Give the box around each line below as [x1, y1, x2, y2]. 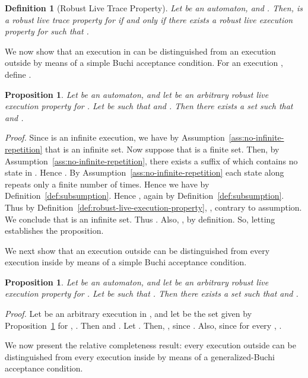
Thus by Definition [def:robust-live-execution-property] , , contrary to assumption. [5, 201, 302, 213]
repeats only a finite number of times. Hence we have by [5, 177, 209, 190]
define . [5, 68, 31, 80]
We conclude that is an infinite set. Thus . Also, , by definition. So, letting [5, 212, 275, 225]
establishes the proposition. [5, 224, 104, 237]
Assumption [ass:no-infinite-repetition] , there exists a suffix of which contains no [5, 154, 298, 167]
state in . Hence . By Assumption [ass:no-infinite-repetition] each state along [5, 166, 284, 179]
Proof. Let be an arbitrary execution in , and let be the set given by [5, 307, 252, 320]
